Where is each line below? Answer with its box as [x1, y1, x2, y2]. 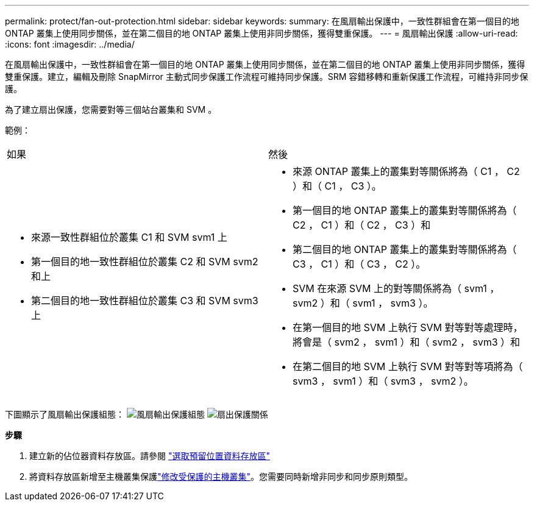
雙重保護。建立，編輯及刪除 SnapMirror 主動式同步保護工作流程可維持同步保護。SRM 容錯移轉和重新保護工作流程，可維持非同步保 [5, 71, 529, 82]
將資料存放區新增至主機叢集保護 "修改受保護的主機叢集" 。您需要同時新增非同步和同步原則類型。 [29, 471, 413, 482]
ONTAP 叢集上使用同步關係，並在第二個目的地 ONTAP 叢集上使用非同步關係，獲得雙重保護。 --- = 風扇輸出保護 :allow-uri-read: [5, 28, 518, 38]
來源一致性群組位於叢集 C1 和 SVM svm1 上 [31, 231, 227, 243]
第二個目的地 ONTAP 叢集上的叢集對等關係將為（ [293, 243, 517, 255]
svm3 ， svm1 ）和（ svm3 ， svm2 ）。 [293, 375, 474, 387]
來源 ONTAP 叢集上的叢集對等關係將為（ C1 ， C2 [293, 165, 520, 177]
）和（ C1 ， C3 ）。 [293, 180, 382, 192]
